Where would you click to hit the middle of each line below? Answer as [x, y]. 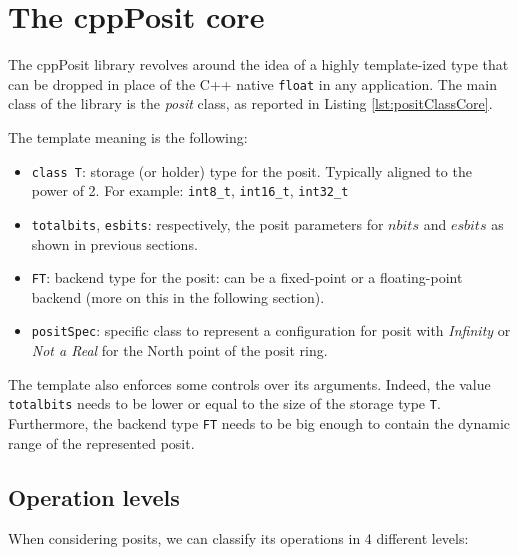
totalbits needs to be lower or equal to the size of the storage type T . [224, 403]
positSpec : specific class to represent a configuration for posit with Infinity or [271, 330]
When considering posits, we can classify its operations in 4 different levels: [238, 538]
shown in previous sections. [114, 243]
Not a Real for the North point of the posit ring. [179, 350]
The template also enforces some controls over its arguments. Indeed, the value [249, 383]
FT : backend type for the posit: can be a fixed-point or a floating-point [247, 277]
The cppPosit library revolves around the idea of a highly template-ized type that [258, 64]
